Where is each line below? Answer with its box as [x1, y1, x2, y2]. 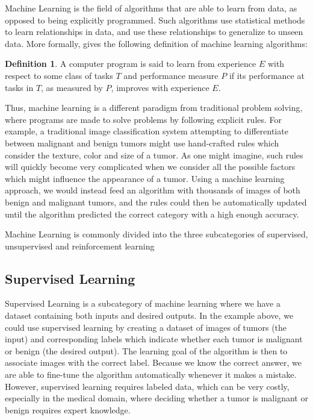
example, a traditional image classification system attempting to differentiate [5, 125, 288, 137]
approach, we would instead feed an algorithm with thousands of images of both [5, 184, 300, 196]
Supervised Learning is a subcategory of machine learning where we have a [5, 297, 280, 310]
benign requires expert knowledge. [5, 403, 131, 416]
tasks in [5, 81, 34, 93]
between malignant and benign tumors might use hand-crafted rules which [5, 136, 279, 149]
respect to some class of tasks [5, 69, 113, 81]
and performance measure [123, 69, 218, 81]
